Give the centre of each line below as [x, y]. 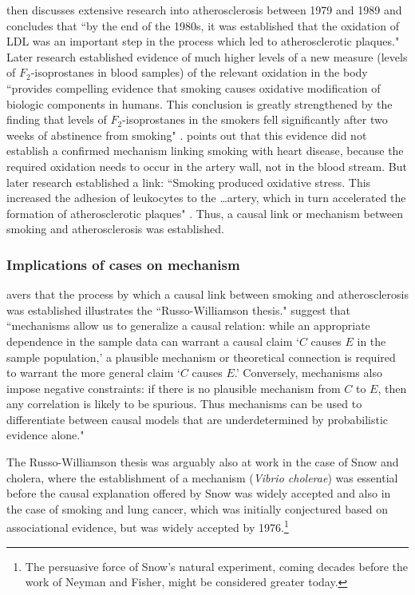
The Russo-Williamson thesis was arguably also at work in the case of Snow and [203, 462]
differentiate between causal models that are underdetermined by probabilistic [197, 419]
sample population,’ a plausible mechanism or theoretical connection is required [201, 357]
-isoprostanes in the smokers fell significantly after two [255, 119]
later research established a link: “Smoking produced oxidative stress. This [189, 182]
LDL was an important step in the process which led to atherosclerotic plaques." [203, 41]
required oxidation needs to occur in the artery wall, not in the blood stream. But [207, 166]
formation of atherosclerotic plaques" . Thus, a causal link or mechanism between [205, 213]
